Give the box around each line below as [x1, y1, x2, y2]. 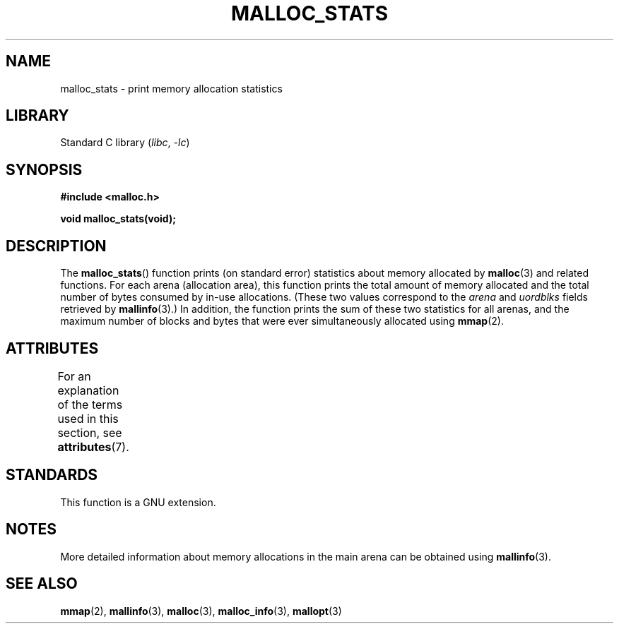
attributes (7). [57, 439, 129, 454]
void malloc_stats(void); [60, 212, 177, 225]
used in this [57, 411, 119, 426]
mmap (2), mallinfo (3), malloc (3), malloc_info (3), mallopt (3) [60, 604, 342, 617]
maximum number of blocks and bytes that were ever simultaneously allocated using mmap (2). [60, 315, 504, 328]
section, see [57, 425, 122, 440]
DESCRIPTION [6, 236, 107, 255]
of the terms [57, 397, 123, 412]
